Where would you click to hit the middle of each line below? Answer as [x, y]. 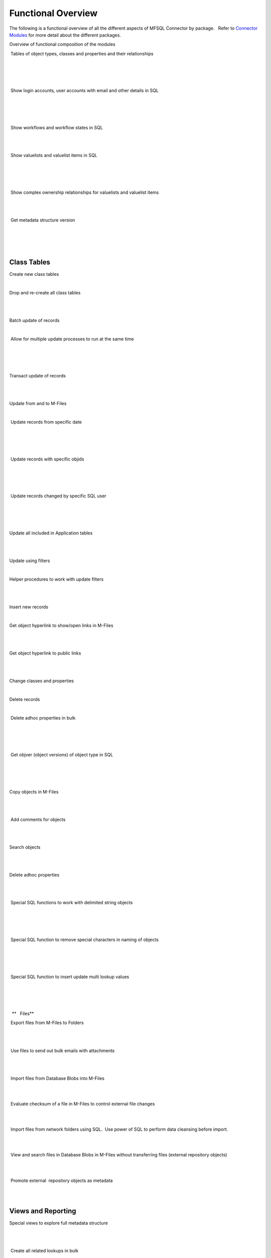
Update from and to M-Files [38, 404]
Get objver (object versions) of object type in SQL [62, 755]
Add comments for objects [38, 819]
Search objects [25, 847]
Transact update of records [38, 376]
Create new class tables [34, 274]
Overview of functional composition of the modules [62, 44]
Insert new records [29, 607]
